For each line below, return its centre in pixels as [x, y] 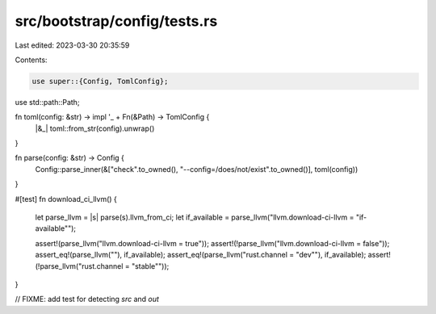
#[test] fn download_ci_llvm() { [66, 199]
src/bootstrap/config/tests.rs [116, 21]
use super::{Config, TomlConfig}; [100, 81]
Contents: [31, 60]
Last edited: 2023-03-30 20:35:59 [72, 45]
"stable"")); [150, 266]
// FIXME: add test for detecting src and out [87, 299]
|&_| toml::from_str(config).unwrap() [95, 128]
